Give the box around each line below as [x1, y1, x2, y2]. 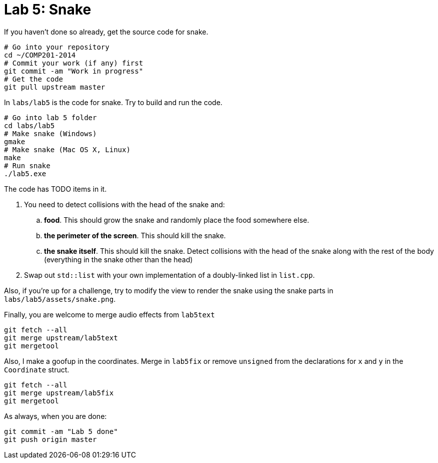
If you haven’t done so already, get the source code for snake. [4, 27, 208, 36]
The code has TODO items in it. [4, 184, 107, 193]
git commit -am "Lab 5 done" [4, 427, 118, 435]
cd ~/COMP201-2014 [4, 51, 76, 59]
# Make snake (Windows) [4, 129, 97, 138]
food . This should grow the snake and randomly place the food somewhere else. [44, 215, 309, 224]
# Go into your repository [4, 43, 109, 51]
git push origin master [4, 435, 97, 443]
